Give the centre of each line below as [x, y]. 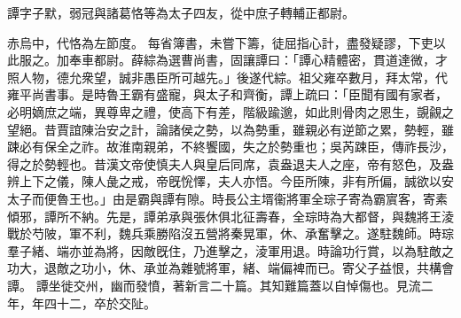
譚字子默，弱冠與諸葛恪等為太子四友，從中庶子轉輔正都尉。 [181, 12]
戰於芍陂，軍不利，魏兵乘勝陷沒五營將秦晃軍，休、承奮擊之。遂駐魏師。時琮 [230, 233]
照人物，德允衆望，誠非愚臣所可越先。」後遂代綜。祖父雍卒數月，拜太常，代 [227, 77]
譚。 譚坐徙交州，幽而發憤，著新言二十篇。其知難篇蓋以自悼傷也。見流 [214, 285]
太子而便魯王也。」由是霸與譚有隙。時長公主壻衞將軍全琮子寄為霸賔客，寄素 [227, 198]
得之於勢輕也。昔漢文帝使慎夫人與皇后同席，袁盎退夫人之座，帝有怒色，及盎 [230, 163]
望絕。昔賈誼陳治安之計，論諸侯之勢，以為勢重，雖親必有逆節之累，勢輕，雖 [230, 129]
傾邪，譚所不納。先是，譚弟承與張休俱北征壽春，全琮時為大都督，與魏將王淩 [230, 216]
